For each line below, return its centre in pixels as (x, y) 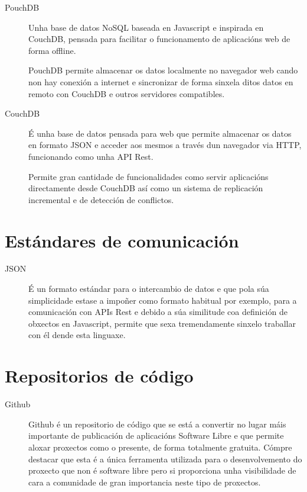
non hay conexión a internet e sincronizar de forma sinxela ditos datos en (161, 81)
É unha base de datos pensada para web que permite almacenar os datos (160, 133)
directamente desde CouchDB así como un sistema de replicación (146, 188)
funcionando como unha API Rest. (91, 156)
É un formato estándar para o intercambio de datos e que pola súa (149, 289)
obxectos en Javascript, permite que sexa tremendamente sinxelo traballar (162, 323)
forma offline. (52, 50)
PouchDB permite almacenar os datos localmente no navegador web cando (163, 70)
